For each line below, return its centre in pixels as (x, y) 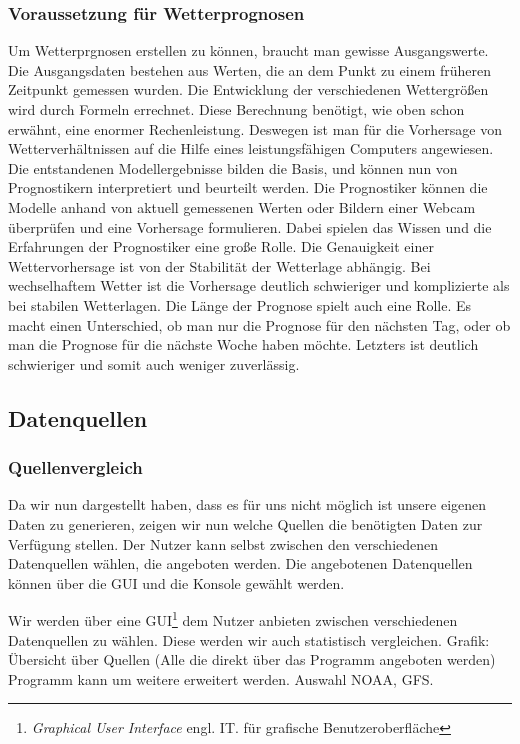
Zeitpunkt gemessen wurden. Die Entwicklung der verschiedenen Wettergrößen (248, 89)
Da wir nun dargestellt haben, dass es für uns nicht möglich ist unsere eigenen (247, 504)
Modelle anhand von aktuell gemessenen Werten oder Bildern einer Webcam (242, 206)
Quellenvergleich (75, 467)
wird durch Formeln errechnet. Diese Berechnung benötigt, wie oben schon (236, 109)
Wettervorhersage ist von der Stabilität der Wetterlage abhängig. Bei (219, 265)
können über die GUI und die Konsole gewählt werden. (176, 582)
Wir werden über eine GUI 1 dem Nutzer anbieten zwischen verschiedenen (233, 618)
